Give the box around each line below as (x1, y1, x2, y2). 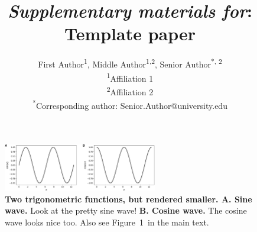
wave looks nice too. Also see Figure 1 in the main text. (5, 215, 209, 228)
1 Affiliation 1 (106, 70, 154, 84)
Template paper (64, 21, 196, 46)
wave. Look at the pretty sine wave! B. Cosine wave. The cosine (5, 204, 247, 217)
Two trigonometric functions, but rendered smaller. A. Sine (5, 192, 252, 205)
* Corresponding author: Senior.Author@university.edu (32, 98, 227, 111)
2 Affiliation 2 (106, 83, 154, 98)
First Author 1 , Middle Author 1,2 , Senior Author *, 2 (38, 56, 222, 70)
